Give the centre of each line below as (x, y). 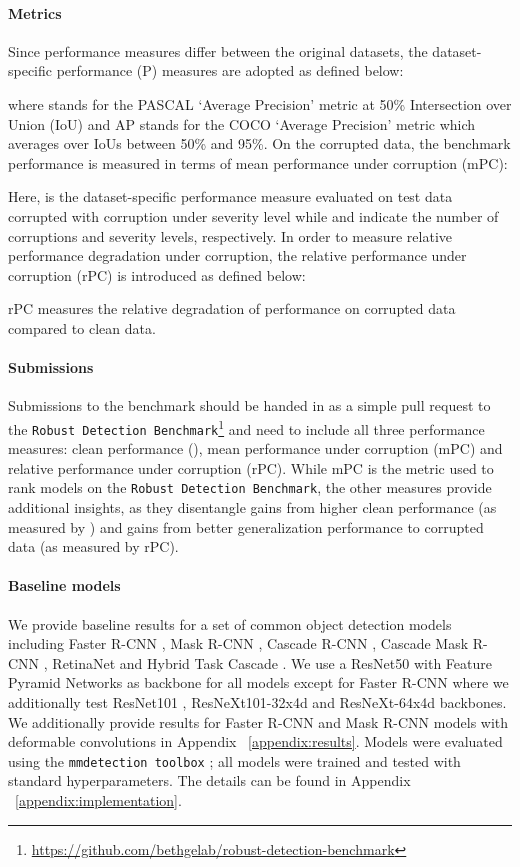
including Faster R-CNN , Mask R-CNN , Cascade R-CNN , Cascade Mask (238, 643)
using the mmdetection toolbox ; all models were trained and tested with (234, 760)
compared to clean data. (82, 327)
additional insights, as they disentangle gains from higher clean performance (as (252, 507)
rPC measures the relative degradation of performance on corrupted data (232, 308)
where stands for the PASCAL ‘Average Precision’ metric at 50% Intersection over (260, 103)
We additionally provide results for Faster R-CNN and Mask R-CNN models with (258, 721)
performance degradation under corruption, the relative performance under (237, 255)
